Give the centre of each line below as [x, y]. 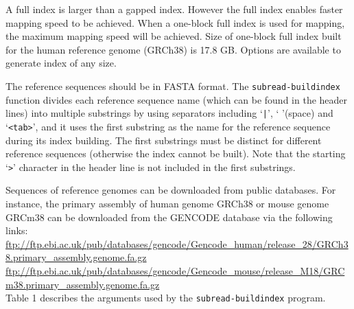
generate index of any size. [61, 63]
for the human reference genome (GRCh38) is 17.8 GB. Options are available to [173, 49]
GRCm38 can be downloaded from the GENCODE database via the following [169, 217]
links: [17, 230]
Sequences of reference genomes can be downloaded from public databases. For [171, 190]
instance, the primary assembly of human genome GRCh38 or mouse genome [167, 203]
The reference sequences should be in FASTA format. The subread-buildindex [173, 85]
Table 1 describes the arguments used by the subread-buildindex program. [166, 298]
